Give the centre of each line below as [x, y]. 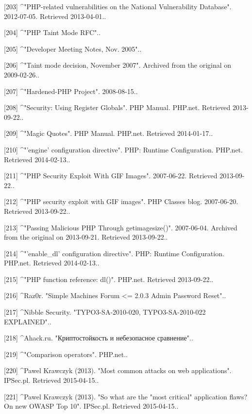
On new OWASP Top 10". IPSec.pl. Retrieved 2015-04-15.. [91, 406]
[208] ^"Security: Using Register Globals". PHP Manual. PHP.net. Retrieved [117, 107]
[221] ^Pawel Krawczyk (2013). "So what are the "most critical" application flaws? [126, 396]
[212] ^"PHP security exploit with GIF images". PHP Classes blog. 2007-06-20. [121, 201]
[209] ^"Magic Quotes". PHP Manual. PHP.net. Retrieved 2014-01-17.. [109, 133]
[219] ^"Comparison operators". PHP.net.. [66, 354]
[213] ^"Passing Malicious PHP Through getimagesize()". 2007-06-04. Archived [121, 227]
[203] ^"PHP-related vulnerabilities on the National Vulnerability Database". [118, 6]
